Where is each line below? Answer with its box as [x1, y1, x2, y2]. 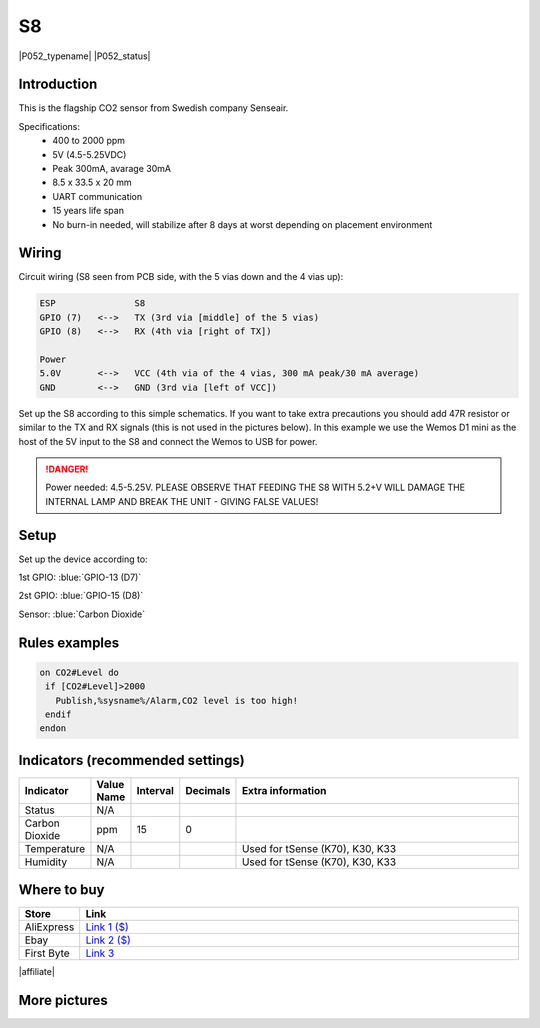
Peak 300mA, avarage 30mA [52, 163, 172, 175]
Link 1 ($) [85, 920, 129, 934]
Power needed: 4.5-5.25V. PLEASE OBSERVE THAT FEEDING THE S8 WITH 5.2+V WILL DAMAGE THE [45, 481, 465, 494]
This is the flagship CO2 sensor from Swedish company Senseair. [18, 102, 289, 114]
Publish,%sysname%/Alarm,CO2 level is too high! [55, 695, 299, 706]
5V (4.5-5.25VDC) [52, 148, 127, 160]
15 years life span [52, 205, 125, 217]
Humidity [24, 855, 68, 869]
